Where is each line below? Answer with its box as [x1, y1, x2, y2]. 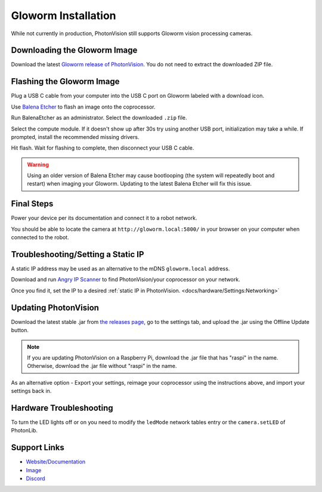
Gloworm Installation [11, 9, 116, 22]
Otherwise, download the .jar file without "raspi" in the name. [27, 363, 177, 370]
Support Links [11, 443, 65, 453]
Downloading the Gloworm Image [11, 45, 138, 55]
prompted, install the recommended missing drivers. [11, 133, 140, 140]
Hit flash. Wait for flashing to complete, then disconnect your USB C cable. [11, 144, 194, 151]
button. [11, 327, 29, 334]
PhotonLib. [11, 427, 38, 434]
